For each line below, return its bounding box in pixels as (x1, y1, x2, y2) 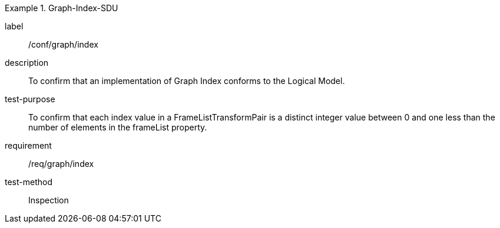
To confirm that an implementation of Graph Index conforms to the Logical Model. (28, 76, 345, 86)
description (5, 58, 49, 68)
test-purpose (5, 94, 55, 104)
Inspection (28, 195, 69, 205)
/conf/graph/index (28, 39, 98, 49)
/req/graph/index (28, 159, 94, 169)
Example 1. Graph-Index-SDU (5, 3, 118, 13)
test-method (5, 177, 52, 187)
